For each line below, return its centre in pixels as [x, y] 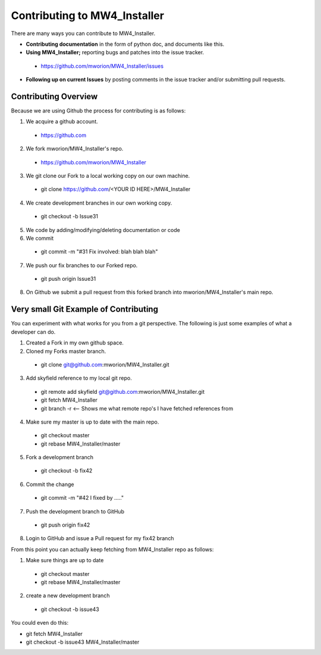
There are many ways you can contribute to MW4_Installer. [83, 33]
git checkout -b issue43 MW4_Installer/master [83, 642]
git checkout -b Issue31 [69, 217]
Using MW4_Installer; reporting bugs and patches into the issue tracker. [115, 52]
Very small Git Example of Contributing [85, 309]
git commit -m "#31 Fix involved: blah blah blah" [99, 252]
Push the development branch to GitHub [75, 511]
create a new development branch [68, 596]
